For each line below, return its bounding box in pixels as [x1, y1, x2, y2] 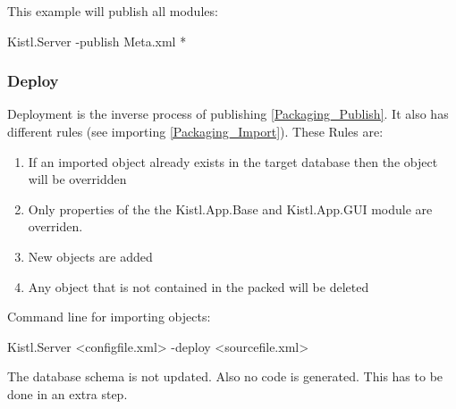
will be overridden [28, 170, 127, 188]
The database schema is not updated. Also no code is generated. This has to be [7, 367, 443, 386]
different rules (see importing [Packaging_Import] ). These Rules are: [7, 122, 384, 140]
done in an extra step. [7, 384, 128, 403]
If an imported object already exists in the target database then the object [28, 152, 438, 171]
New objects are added [28, 246, 153, 265]
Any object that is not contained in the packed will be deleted [28, 277, 369, 296]
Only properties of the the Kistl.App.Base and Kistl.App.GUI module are [28, 199, 433, 218]
